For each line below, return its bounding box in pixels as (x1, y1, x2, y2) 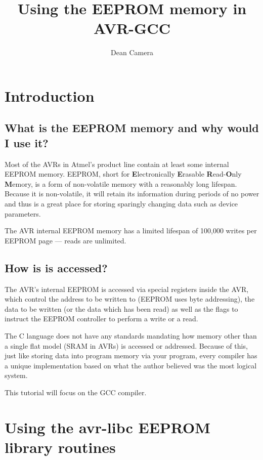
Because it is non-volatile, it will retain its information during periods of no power (5, 188, 259, 199)
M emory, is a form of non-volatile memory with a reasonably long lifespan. (5, 178, 237, 189)
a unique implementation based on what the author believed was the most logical (5, 360, 257, 370)
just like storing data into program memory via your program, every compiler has (5, 350, 257, 361)
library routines (5, 436, 116, 457)
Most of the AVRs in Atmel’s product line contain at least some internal (5, 158, 229, 169)
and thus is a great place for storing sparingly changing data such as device (5, 198, 238, 209)
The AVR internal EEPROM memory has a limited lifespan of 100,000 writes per (5, 225, 257, 236)
